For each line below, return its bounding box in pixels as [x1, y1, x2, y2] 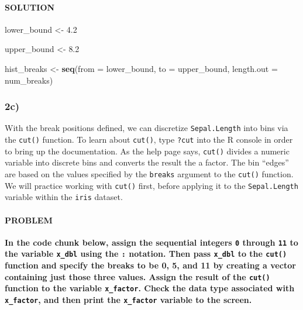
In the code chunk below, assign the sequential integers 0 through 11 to [5, 236, 298, 248]
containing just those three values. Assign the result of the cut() [5, 270, 270, 283]
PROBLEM [5, 213, 53, 226]
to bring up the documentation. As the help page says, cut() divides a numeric [5, 144, 290, 157]
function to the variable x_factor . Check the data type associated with [5, 282, 295, 294]
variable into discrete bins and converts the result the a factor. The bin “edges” [5, 156, 289, 168]
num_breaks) [5, 74, 53, 86]
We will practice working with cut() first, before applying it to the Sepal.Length [5, 179, 298, 191]
